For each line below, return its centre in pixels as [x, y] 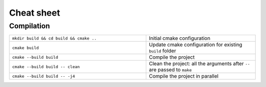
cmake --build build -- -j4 [44, 76]
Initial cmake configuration [179, 38]
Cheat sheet [34, 13]
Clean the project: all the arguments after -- [199, 64]
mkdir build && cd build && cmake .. [54, 38]
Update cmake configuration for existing [195, 45]
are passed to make [170, 70]
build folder [162, 51]
